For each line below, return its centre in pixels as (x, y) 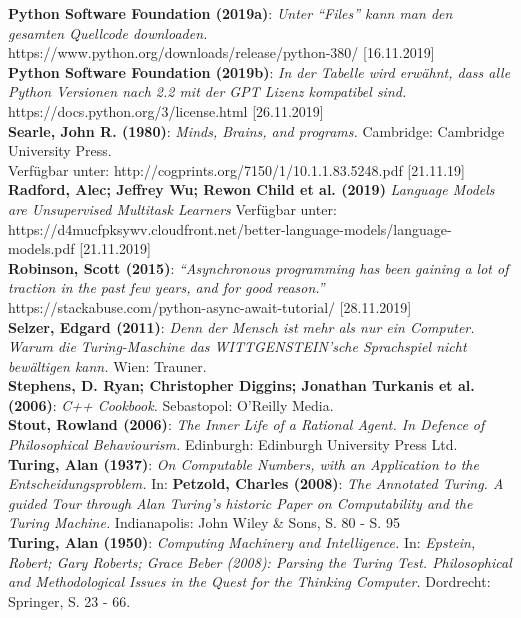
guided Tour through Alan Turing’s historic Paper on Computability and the (240, 502)
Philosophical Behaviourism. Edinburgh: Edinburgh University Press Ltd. (233, 444)
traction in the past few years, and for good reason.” (166, 287)
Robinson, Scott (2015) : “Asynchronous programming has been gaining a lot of (258, 267)
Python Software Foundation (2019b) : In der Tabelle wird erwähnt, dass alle (259, 71)
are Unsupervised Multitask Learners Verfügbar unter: (172, 208)
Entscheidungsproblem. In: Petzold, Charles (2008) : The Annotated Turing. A (256, 483)
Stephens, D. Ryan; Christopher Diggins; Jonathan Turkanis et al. (241, 385)
